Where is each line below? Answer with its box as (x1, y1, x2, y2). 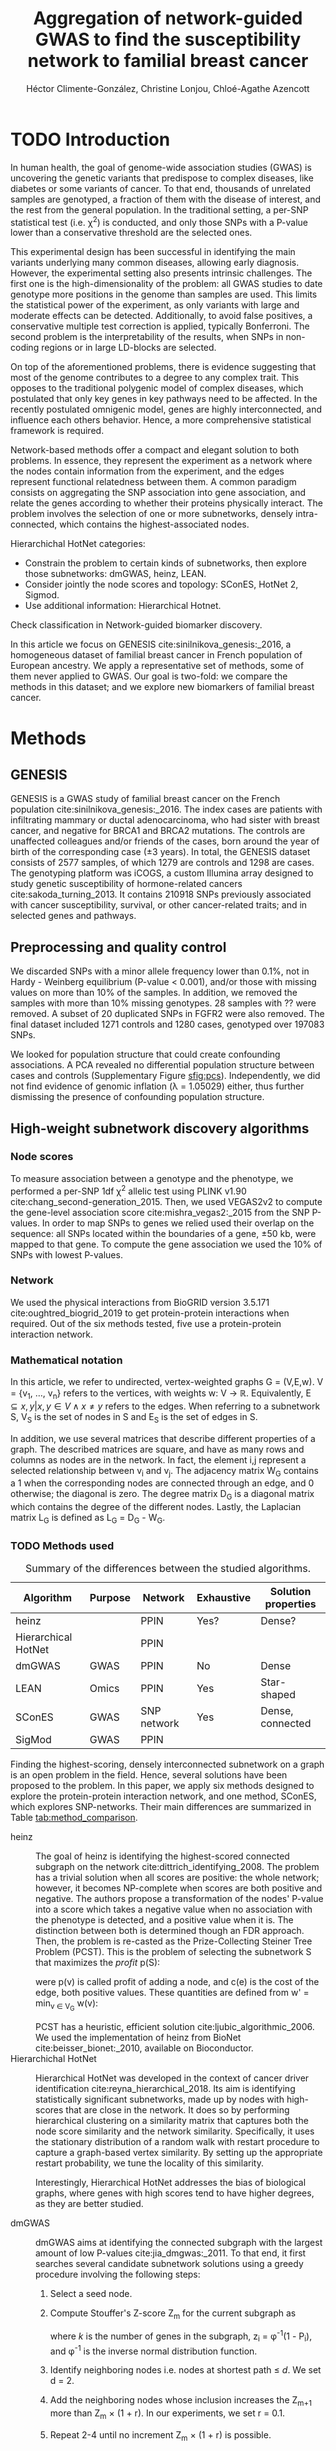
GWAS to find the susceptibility (34, 28, 302, 51)
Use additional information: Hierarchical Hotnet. (24, 600, 222, 612)
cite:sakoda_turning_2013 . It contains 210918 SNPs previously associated (10, 888, 312, 901)
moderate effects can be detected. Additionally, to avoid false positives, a (10, 310, 313, 322)
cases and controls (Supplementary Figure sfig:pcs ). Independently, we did (10, 1070, 321, 1082)
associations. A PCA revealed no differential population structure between (10, 1059, 315, 1071)
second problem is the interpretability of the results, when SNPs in (10, 331, 284, 343)
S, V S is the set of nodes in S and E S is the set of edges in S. (10, 1410, 258, 1425)
